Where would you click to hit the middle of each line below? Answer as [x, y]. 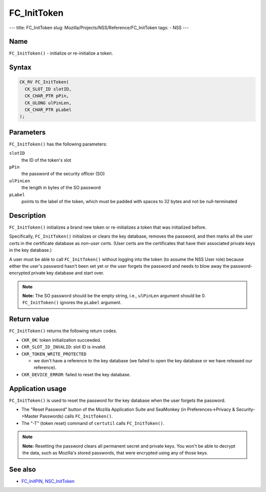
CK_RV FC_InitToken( [44, 82]
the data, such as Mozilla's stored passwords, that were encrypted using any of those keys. [115, 453]
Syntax [20, 67]
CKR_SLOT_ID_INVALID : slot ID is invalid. [64, 347]
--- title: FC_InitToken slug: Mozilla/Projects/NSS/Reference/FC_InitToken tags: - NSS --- [99, 28]
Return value [29, 319]
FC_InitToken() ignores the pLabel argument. [72, 303]
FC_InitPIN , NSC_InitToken [48, 481]
